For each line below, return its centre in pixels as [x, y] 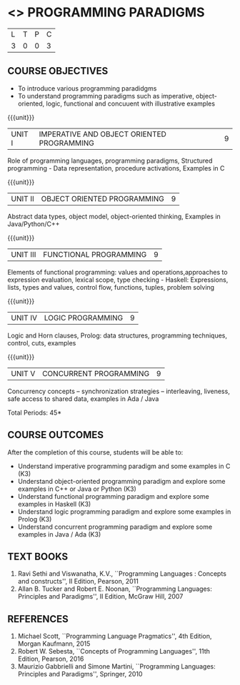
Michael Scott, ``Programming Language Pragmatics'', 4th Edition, [115, 636]
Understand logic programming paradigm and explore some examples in [124, 512]
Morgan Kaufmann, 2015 [54, 644]
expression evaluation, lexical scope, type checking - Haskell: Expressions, [118, 280]
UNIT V [23, 373]
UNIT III [24, 254]
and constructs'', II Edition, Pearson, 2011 [78, 582]
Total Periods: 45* [35, 412]
